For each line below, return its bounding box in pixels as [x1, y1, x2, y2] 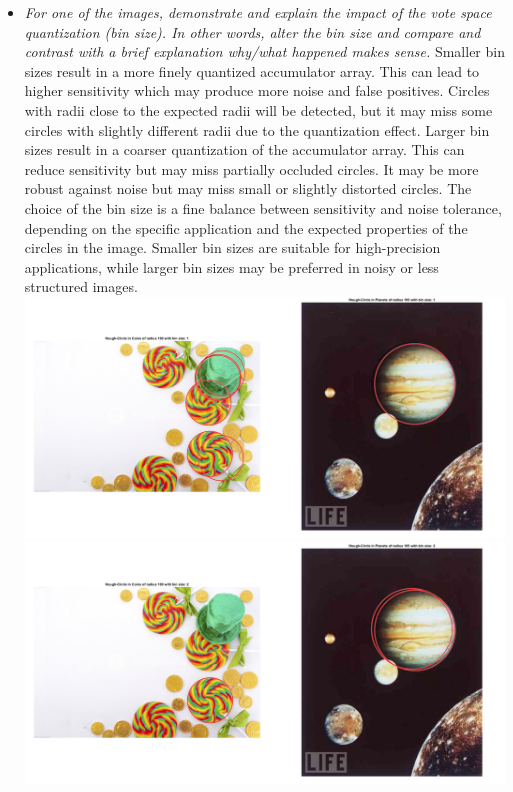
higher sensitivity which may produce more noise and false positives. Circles [24, 80, 490, 101]
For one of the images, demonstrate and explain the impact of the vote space [24, 2, 492, 22]
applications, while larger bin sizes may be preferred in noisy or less [24, 256, 439, 277]
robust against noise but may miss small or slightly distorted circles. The [24, 178, 472, 199]
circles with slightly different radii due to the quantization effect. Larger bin [24, 119, 490, 140]
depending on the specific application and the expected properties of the [24, 217, 468, 238]
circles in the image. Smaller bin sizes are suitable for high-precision [24, 237, 441, 258]
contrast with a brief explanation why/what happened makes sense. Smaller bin [24, 41, 505, 62]
